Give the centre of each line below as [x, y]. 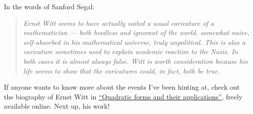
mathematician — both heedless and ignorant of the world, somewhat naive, [136, 32]
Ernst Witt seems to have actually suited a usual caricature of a [119, 23]
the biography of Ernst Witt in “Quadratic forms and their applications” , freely [123, 96]
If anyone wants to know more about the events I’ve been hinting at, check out [122, 87]
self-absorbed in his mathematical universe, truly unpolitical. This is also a [134, 42]
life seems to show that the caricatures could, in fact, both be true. [122, 70]
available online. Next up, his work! [57, 106]
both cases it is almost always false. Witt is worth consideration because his [135, 61]
